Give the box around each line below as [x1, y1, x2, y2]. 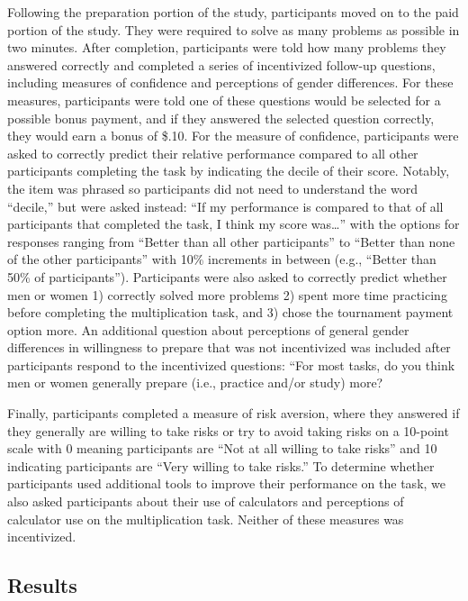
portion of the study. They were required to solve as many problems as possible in [7, 20, 460, 39]
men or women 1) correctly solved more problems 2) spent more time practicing [7, 285, 447, 304]
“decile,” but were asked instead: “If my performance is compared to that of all [7, 196, 444, 215]
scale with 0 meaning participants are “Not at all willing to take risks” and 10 [7, 439, 437, 458]
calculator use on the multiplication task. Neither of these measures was [7, 509, 404, 528]
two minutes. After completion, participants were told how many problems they [7, 38, 446, 57]
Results [7, 571, 77, 599]
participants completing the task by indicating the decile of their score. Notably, [7, 161, 450, 180]
